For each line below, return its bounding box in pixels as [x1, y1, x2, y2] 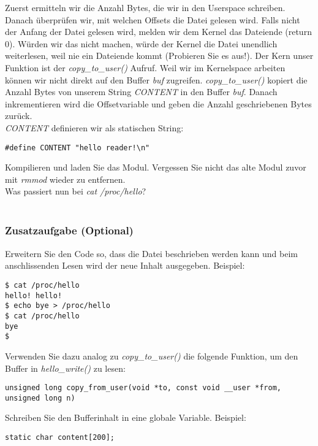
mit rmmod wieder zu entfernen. [5, 172, 126, 185]
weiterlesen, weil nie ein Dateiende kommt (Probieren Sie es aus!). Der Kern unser [5, 49, 314, 62]
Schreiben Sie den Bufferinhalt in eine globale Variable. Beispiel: [5, 411, 246, 424]
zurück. [5, 109, 32, 122]
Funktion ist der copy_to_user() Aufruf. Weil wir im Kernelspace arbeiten [5, 61, 286, 74]
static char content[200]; [5, 433, 115, 442]
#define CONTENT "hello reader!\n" [5, 143, 150, 152]
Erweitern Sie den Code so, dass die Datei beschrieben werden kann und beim [5, 247, 298, 260]
